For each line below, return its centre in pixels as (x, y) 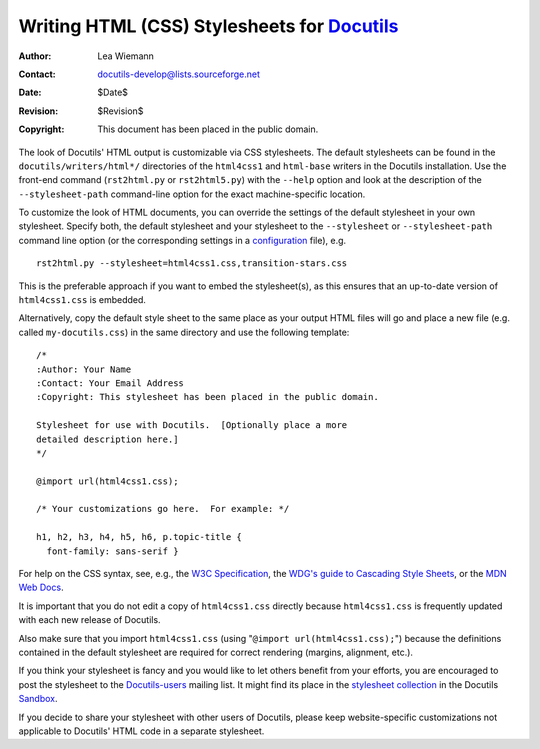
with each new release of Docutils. (89, 620)
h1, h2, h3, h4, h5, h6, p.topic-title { (139, 537)
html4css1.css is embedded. (82, 300)
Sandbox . (38, 699)
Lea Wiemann (126, 56)
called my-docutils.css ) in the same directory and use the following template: (184, 332)
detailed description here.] (107, 439)
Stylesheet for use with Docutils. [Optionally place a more (192, 425)
